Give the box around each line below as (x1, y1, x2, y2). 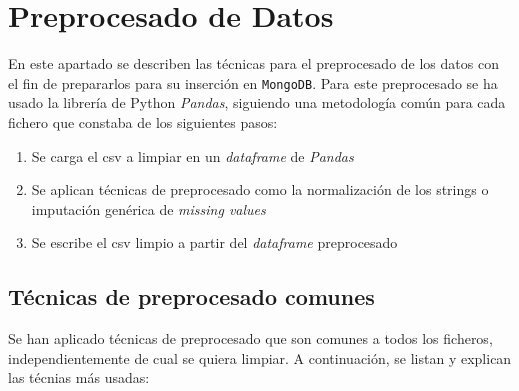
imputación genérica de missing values (31, 198, 266, 219)
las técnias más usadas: (8, 367, 150, 388)
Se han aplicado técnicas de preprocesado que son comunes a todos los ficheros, (8, 328, 493, 349)
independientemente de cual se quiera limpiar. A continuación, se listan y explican (8, 347, 512, 368)
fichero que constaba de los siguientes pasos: (8, 111, 278, 132)
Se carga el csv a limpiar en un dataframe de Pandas (31, 145, 354, 166)
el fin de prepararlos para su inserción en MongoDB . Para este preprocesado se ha (8, 72, 498, 93)
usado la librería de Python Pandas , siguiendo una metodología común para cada (8, 92, 506, 113)
